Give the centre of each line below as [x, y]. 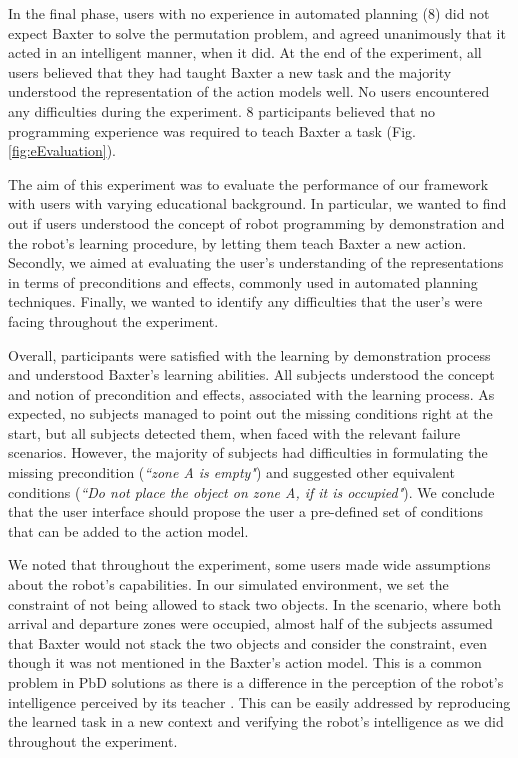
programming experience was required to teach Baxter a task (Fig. [212, 130]
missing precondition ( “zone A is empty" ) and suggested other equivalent [231, 472]
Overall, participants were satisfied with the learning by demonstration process [249, 354]
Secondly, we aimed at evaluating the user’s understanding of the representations [256, 262]
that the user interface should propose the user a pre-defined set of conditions [246, 511]
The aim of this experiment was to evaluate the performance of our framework [248, 183]
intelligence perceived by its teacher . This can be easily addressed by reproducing [259, 701]
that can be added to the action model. [128, 530]
